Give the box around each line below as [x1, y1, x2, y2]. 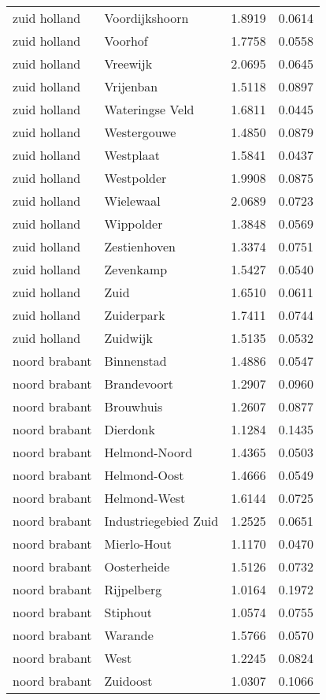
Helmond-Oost [104, 466, 184, 484]
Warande [104, 626, 154, 644]
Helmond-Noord [104, 443, 193, 461]
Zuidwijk [104, 329, 153, 347]
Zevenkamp [104, 260, 168, 278]
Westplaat [104, 146, 160, 164]
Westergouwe [104, 123, 176, 141]
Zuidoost [104, 672, 153, 690]
